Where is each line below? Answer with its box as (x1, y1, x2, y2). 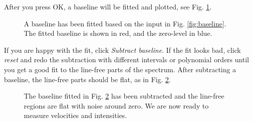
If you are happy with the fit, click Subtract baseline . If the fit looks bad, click (4, 44, 241, 55)
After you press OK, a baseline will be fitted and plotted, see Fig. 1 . (4, 1, 212, 11)
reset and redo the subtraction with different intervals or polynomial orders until (4, 54, 249, 65)
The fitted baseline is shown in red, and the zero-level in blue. (24, 28, 212, 38)
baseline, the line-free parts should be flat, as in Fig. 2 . (4, 74, 171, 84)
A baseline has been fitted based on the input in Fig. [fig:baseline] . (24, 18, 226, 28)
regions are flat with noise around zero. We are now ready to (24, 100, 209, 111)
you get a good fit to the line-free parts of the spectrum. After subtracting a (4, 64, 236, 74)
